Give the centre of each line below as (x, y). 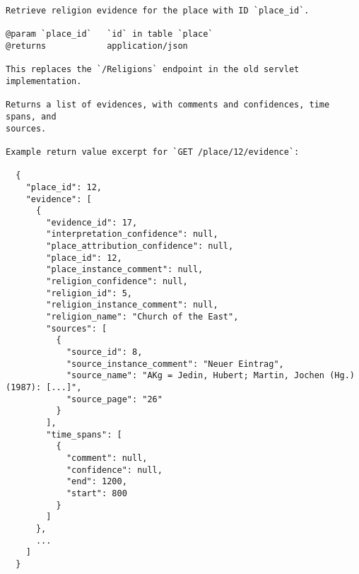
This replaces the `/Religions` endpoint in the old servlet (153, 70)
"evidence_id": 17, (92, 222)
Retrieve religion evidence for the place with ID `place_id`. (158, 11)
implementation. (44, 81)
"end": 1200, (96, 482)
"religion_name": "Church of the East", (142, 317)
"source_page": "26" (114, 399)
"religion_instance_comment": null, (132, 305)
